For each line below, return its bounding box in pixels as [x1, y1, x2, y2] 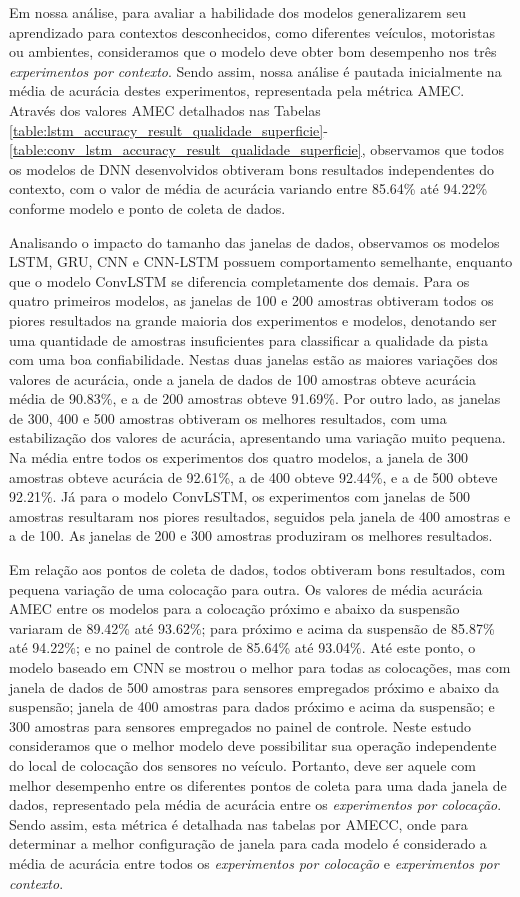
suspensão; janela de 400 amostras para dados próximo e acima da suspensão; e [9, 696, 495, 717]
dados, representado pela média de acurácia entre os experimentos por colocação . [9, 794, 502, 815]
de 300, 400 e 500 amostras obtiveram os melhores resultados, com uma [9, 407, 447, 428]
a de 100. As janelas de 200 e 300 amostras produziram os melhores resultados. [9, 525, 493, 546]
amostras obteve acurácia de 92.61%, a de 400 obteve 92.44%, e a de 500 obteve [9, 466, 498, 487]
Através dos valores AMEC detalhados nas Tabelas [9, 99, 321, 120]
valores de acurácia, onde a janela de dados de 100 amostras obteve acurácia [9, 368, 477, 389]
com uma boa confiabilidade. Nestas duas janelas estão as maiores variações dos [9, 349, 498, 370]
